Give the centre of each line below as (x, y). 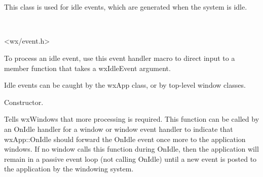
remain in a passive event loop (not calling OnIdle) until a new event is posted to (130, 158)
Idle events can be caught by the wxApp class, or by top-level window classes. (125, 85)
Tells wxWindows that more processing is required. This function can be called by (132, 119)
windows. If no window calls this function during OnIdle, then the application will (131, 149)
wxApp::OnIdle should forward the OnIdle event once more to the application (125, 139)
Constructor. (24, 102)
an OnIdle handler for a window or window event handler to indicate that (119, 129)
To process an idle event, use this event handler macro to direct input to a (120, 58)
